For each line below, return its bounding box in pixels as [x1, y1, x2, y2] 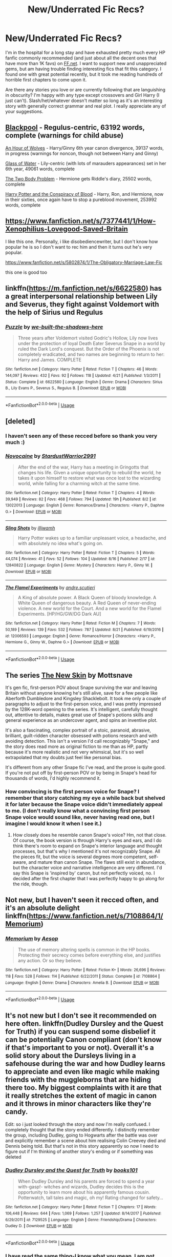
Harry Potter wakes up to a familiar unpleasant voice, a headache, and [17, 535, 166, 541]
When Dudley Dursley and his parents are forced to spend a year [17, 1178, 155, 1185]
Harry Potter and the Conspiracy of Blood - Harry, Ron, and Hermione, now [5, 191, 164, 197]
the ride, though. [12, 881, 48, 887]
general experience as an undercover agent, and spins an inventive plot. [5, 717, 158, 723]
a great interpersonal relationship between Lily [5, 292, 158, 300]
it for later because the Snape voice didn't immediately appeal [5, 801, 163, 808]
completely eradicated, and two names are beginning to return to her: [17, 351, 165, 357]
